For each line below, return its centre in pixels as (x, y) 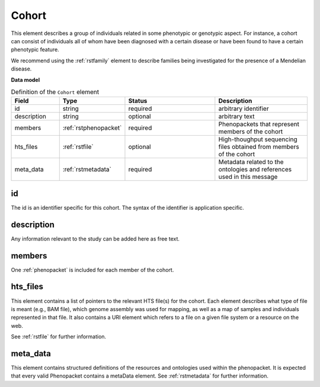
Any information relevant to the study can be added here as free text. (95, 239)
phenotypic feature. (35, 50)
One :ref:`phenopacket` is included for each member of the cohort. (92, 270)
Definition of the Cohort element (55, 92)
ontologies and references (255, 169)
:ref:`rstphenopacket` (92, 128)
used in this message (248, 177)
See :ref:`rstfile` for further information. (59, 337)
